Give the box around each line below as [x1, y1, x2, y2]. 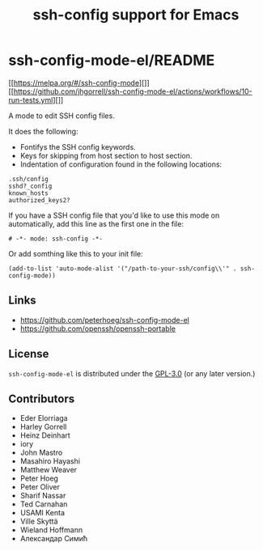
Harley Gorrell [19, 422, 67, 432]
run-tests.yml [8, 95, 53, 104]
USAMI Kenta [19, 508, 65, 518]
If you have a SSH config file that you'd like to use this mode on [8, 210, 220, 220]
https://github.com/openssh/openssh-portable [19, 324, 176, 333]
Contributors [8, 392, 75, 405]
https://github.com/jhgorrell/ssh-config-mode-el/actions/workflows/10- [13, 87, 252, 96]
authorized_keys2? [8, 196, 70, 204]
